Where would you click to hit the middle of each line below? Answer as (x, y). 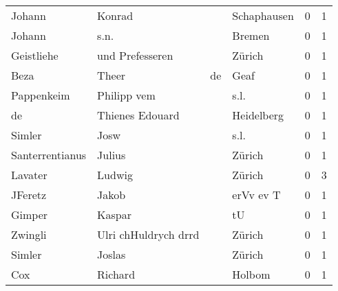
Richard (116, 274)
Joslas (112, 254)
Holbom (251, 274)
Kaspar (115, 214)
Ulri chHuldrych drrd (148, 234)
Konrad (115, 15)
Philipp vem (126, 95)
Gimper (30, 214)
